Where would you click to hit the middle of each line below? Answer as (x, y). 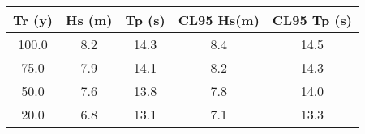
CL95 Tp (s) (312, 20)
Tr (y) (33, 20)
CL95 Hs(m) (219, 20)
